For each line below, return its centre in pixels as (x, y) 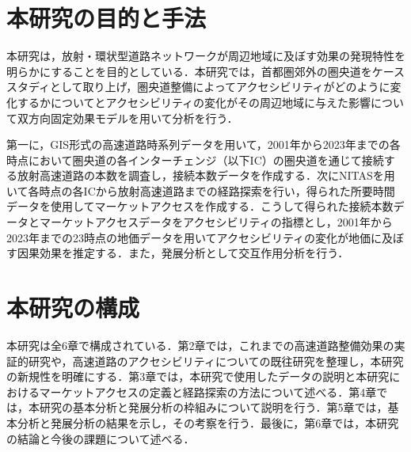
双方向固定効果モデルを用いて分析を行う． (127, 118)
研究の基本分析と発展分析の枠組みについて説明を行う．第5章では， (213, 407)
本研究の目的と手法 (107, 18)
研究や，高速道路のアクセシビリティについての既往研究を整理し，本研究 (216, 361)
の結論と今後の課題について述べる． (101, 438)
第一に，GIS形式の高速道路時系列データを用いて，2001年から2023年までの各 (204, 144)
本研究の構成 (73, 308)
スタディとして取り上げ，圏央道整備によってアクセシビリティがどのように (198, 87)
